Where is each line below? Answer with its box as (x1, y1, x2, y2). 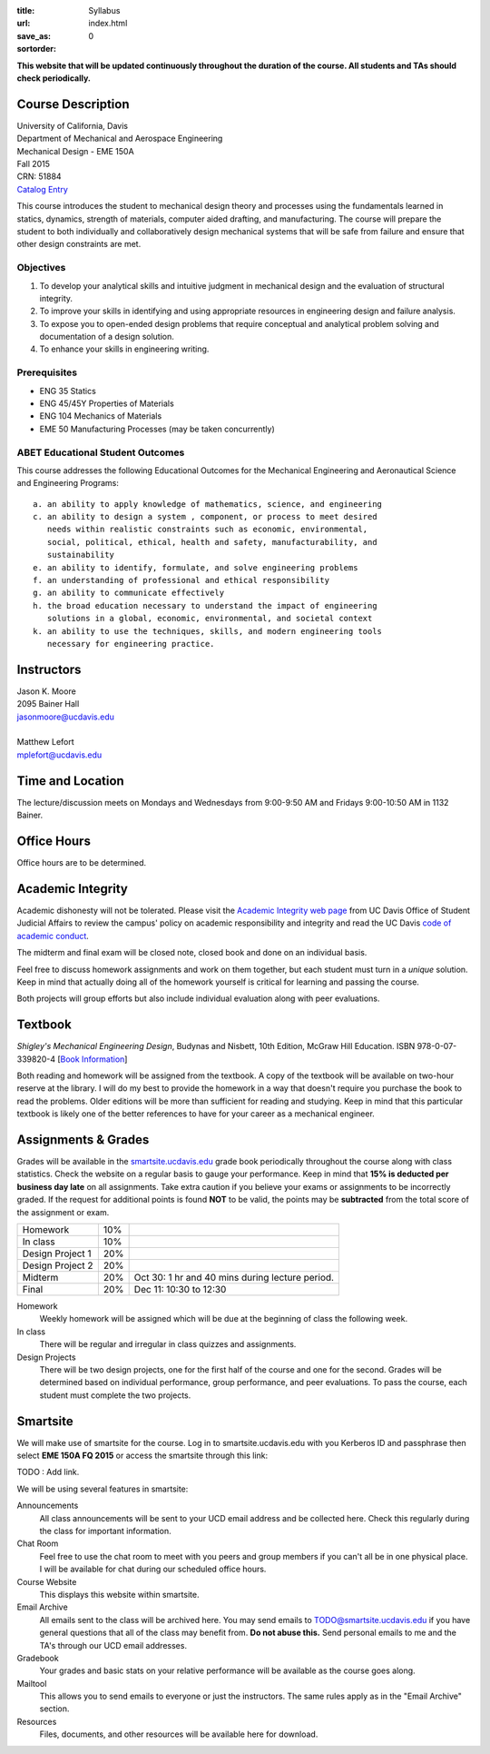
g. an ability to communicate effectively (33, 588, 225, 599)
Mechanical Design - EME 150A (16, 145, 135, 156)
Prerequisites (16, 366, 77, 379)
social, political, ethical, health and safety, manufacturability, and (46, 537, 377, 547)
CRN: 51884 (16, 171, 63, 182)
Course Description (16, 96, 130, 112)
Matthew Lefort (16, 737, 74, 748)
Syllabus (88, 5, 121, 15)
